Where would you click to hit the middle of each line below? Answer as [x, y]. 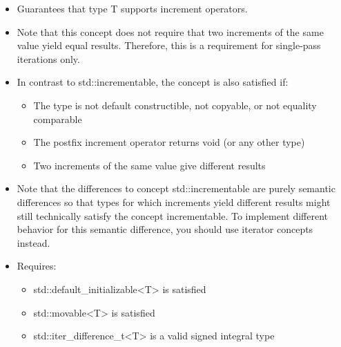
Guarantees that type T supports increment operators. [132, 8]
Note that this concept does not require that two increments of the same [170, 31]
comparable [58, 119]
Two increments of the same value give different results [149, 165]
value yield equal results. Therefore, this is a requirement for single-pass [169, 45]
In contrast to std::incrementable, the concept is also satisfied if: [153, 82]
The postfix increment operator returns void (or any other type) [169, 142]
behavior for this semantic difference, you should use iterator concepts [165, 229]
